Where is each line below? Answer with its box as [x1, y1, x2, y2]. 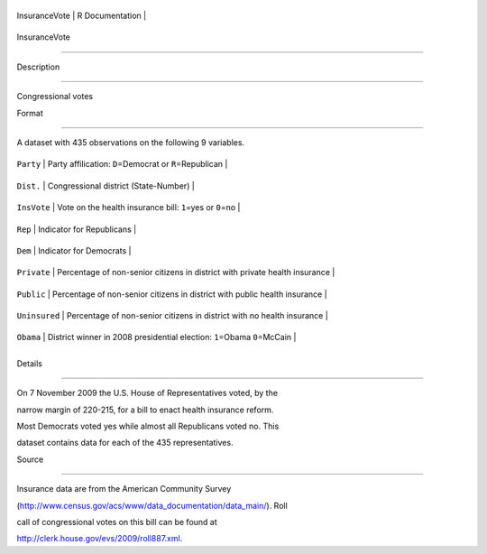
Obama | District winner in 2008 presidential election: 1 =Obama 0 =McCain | [16, 332, 297, 343]
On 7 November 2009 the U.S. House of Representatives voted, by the [16, 388, 279, 399]
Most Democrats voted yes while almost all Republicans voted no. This [16, 420, 280, 432]
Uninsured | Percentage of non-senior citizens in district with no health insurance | [16, 310, 328, 321]
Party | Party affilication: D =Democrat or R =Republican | [16, 159, 228, 170]
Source [16, 454, 44, 465]
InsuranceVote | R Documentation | [16, 10, 147, 21]
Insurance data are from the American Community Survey [16, 484, 232, 494]
